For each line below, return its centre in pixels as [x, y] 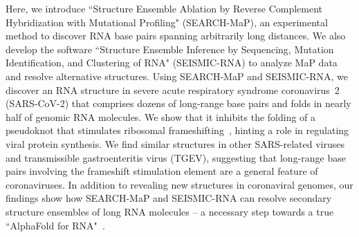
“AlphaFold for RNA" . [55, 225]
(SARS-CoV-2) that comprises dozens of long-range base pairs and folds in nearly [178, 103]
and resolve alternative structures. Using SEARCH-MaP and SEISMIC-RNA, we [177, 76]
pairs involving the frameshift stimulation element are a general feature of [162, 171]
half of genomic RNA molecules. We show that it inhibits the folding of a [161, 116]
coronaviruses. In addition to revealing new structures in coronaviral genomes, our [179, 184]
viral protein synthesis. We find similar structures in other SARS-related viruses [175, 143]
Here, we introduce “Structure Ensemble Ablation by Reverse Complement [164, 8]
